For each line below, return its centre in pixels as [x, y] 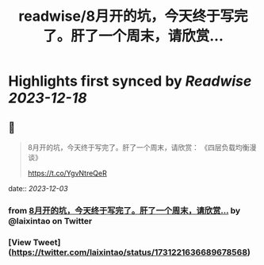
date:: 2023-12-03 [38, 188]
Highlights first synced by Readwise [130, 81]
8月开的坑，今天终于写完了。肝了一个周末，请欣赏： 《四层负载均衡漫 [142, 147]
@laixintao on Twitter [50, 221]
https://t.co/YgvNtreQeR [67, 173]
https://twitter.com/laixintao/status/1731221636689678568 [130, 252]
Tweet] [47, 242]
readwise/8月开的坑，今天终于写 [126, 16]
